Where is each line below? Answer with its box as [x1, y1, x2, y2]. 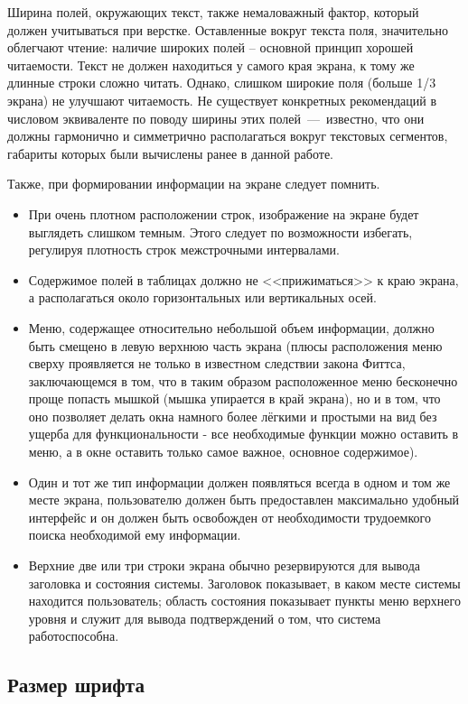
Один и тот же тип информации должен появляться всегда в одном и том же [28, 472, 451, 491]
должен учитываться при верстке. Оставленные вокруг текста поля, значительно [7, 20, 448, 39]
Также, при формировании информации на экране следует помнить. [7, 174, 380, 193]
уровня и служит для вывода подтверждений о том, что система [28, 608, 381, 627]
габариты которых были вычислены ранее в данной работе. [7, 144, 333, 162]
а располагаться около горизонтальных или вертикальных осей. [28, 288, 377, 307]
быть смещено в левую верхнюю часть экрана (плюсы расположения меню [28, 336, 443, 355]
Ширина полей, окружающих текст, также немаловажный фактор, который [7, 3, 419, 21]
